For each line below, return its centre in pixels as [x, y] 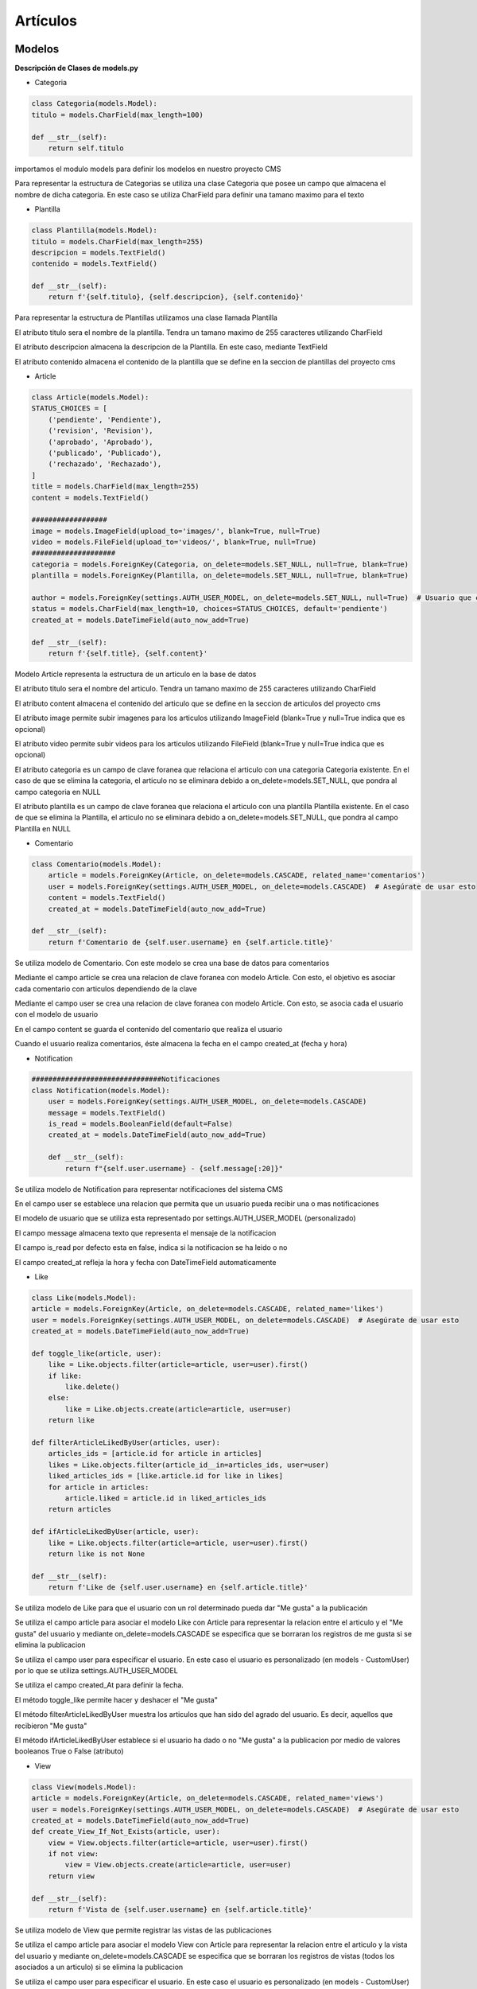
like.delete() [92, 1387]
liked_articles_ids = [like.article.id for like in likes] [166, 1476]
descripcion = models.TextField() [99, 252]
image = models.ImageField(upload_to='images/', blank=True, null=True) [176, 531]
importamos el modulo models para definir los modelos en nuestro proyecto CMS [148, 169]
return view [72, 1876]
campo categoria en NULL [58, 792]
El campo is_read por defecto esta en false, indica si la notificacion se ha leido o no [151, 1248]
